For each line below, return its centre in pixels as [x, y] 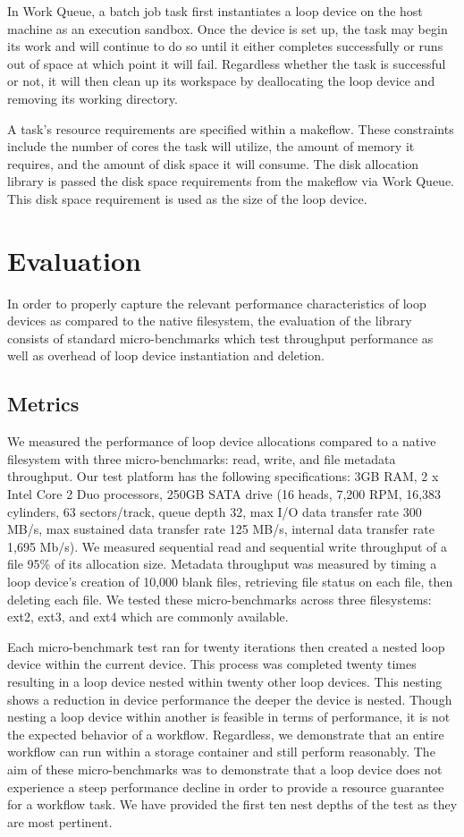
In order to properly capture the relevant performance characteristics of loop [217, 303]
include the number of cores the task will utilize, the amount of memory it [211, 146]
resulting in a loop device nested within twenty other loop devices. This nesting [225, 681]
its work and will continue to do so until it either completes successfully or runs [225, 46]
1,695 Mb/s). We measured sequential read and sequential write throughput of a [228, 546]
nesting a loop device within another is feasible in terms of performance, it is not [229, 717]
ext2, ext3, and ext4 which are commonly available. [148, 617]
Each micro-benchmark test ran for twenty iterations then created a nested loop [226, 646]
